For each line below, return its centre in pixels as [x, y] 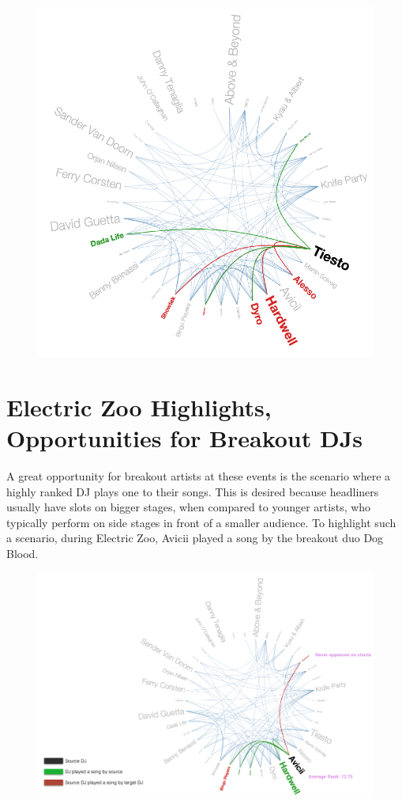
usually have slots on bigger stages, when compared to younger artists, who [189, 507]
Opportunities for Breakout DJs [184, 438]
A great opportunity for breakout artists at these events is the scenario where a [199, 475]
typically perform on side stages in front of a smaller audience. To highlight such [201, 522]
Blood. [23, 553]
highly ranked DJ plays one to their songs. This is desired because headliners [193, 491]
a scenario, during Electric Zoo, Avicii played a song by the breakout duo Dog [195, 538]
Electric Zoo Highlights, [139, 406]
